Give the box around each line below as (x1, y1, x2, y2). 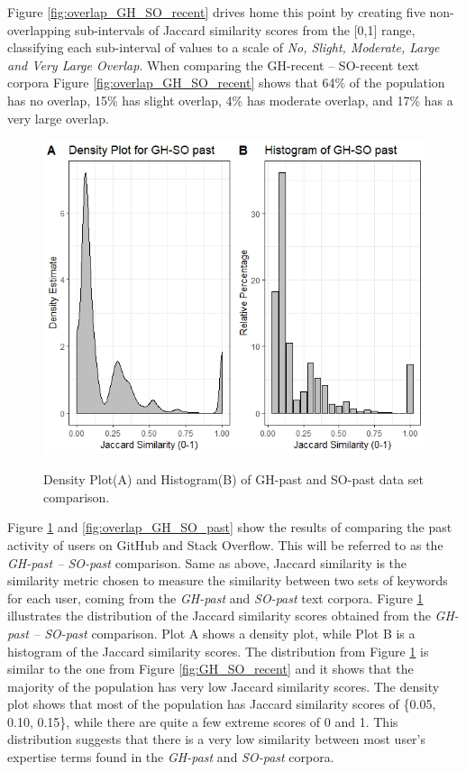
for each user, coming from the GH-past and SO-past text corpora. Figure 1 (7, 588, 424, 607)
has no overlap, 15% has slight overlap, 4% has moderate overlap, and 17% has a (7, 90, 453, 109)
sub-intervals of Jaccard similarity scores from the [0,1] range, (75, 20, 416, 39)
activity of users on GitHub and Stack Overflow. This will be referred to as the (7, 535, 443, 554)
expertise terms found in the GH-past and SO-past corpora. (7, 748, 334, 767)
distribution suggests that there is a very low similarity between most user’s (7, 730, 426, 749)
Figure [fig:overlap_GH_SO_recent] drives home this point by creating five (7, 3, 425, 21)
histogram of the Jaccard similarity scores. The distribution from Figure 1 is (7, 641, 429, 660)
